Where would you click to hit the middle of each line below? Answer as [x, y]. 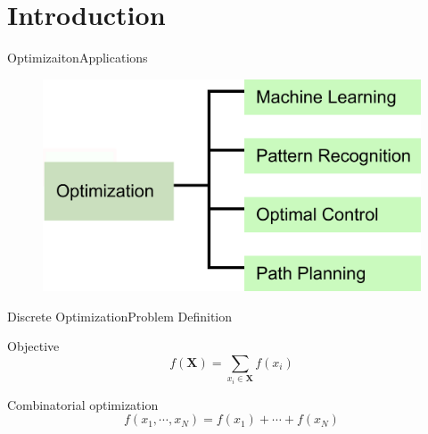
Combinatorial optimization [83, 404]
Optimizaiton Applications [78, 58]
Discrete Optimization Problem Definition [119, 316]
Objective [33, 346]
